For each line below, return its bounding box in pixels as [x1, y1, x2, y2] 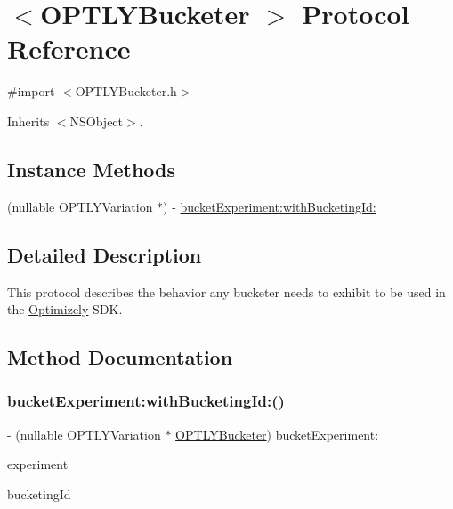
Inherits [7, 111, 50, 130]
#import [7, 82, 55, 101]
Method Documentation [7, 343, 233, 371]
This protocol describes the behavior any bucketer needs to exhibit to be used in [7, 282, 446, 301]
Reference [7, 30, 131, 67]
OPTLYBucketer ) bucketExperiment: [175, 424, 379, 443]
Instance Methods [7, 155, 175, 182]
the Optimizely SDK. [7, 300, 123, 319]
